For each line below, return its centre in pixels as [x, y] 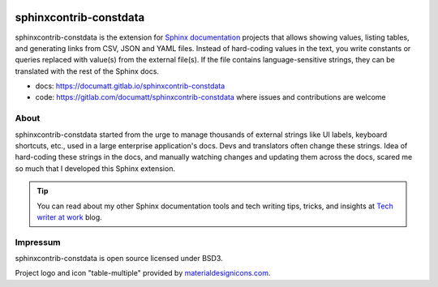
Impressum [38, 242]
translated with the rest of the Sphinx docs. [87, 71]
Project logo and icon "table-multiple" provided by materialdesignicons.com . [143, 273]
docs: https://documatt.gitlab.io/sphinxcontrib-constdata [130, 86]
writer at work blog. [70, 217]
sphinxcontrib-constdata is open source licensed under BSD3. [119, 259]
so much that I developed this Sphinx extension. [95, 168]
